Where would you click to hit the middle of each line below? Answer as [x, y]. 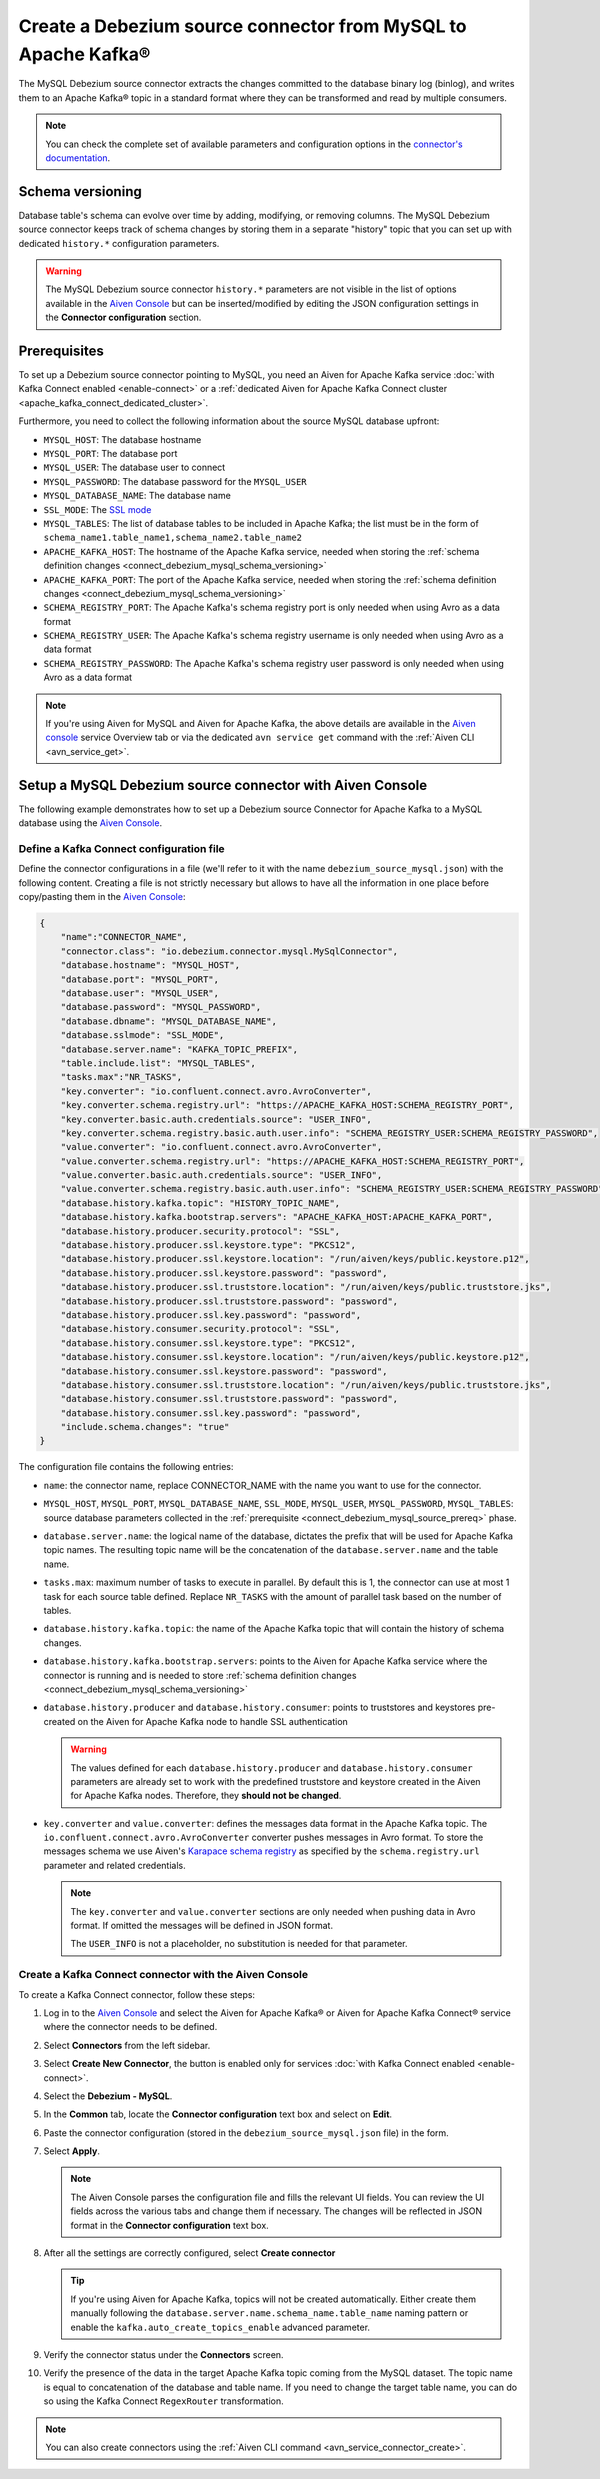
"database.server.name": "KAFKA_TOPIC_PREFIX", [179, 1049]
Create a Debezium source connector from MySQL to [242, 26]
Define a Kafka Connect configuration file [121, 848]
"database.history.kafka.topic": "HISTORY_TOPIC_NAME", [200, 1203]
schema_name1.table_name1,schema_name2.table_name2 [173, 538]
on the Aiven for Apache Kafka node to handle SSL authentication [213, 1721]
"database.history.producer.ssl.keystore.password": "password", [224, 1273]
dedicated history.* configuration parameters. [119, 243]
